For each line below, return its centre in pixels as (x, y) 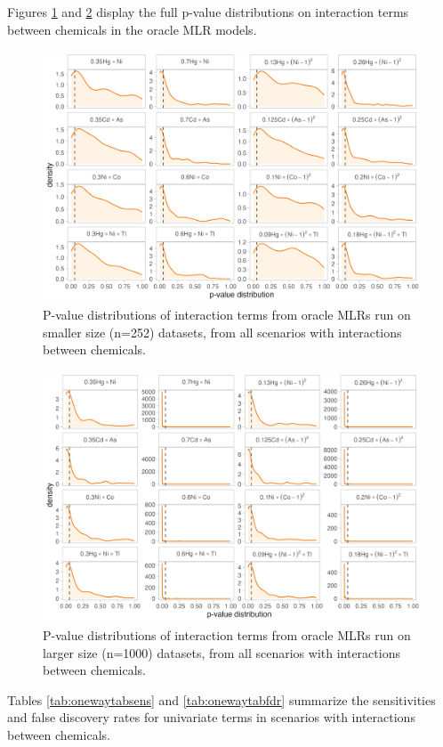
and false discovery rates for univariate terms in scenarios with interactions (211, 717)
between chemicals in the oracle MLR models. (132, 29)
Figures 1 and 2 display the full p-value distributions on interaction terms (208, 12)
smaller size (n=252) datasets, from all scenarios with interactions (222, 332)
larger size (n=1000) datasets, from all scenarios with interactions (221, 652)
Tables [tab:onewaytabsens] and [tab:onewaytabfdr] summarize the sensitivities (221, 699)
